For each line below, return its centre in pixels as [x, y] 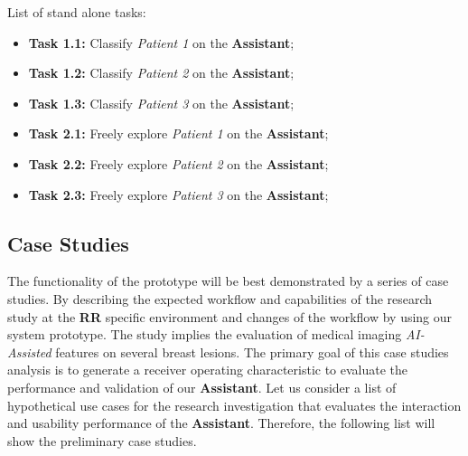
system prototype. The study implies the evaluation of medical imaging [205, 334]
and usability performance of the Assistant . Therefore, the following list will [221, 423]
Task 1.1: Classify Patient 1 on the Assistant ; [161, 42]
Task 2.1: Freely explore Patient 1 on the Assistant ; [178, 133]
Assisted [29, 351]
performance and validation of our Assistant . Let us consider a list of [202, 387]
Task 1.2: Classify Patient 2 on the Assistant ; [161, 73]
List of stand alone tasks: [77, 12]
